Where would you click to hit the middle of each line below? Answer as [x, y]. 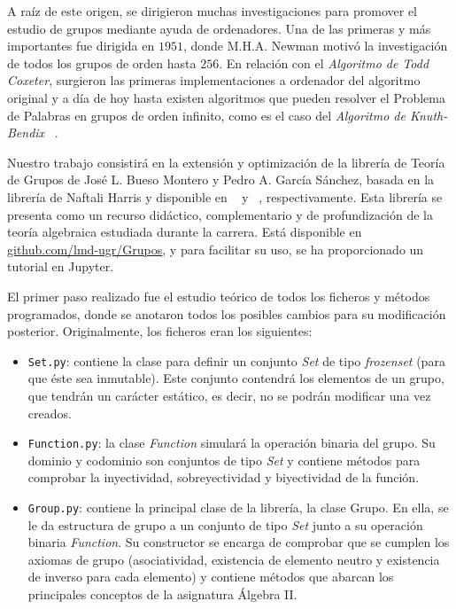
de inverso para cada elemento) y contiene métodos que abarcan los [211, 577]
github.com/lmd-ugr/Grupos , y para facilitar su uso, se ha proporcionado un [216, 249]
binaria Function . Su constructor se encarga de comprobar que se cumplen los [239, 542]
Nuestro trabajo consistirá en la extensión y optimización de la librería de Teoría [226, 162]
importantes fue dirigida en [81, 46]
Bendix [26, 133]
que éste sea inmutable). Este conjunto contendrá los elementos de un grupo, [236, 378]
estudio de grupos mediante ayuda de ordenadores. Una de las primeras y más [219, 28]
